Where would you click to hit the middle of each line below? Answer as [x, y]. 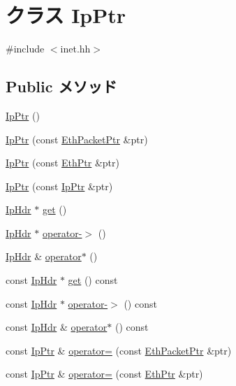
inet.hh [75, 49]
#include [25, 49]
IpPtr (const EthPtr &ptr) [62, 163]
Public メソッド [61, 86]
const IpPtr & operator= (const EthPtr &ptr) [104, 374]
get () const [93, 280]
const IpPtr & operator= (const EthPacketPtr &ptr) [119, 350]
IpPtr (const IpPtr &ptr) [59, 186]
